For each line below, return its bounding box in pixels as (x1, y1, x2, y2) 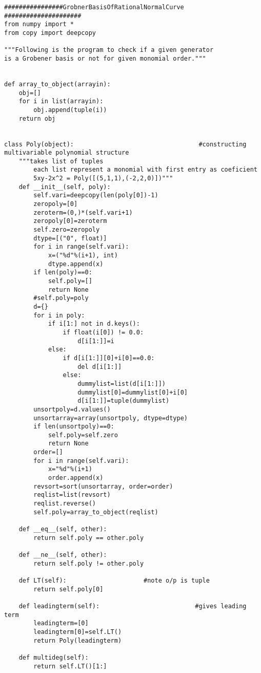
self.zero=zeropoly (33, 226, 100, 234)
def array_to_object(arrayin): (4, 80, 111, 88)
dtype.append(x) (48, 260, 104, 268)
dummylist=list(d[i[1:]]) (77, 380, 166, 387)
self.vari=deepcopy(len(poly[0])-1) (33, 192, 158, 199)
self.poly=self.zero (48, 431, 118, 439)
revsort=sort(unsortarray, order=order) (33, 482, 173, 490)
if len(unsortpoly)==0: (33, 423, 114, 431)
